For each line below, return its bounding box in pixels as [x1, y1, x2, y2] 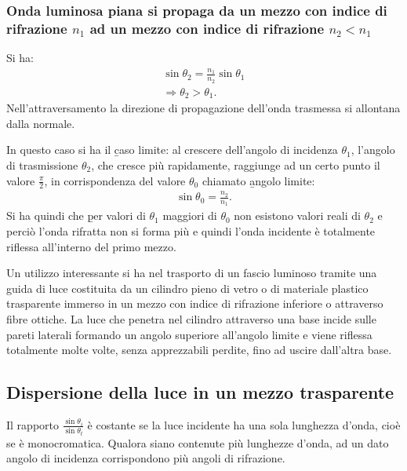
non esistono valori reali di [234, 207, 361, 224]
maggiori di [162, 207, 217, 224]
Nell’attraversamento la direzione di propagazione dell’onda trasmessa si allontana [6, 100, 401, 116]
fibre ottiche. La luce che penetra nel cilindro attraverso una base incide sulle [6, 310, 376, 327]
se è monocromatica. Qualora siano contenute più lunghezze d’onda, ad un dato [6, 434, 389, 451]
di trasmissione [6, 156, 78, 173]
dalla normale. [6, 115, 75, 131]
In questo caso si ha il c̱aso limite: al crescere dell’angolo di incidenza [6, 141, 338, 158]
